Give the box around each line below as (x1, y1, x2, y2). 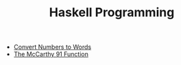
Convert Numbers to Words (13, 43, 91, 51)
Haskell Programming (49, 5, 175, 20)
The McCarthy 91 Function (13, 50, 89, 58)
